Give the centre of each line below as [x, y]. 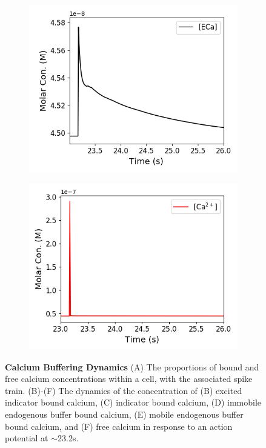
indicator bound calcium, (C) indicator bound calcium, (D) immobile [133, 402]
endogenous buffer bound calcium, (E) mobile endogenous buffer [124, 414]
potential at [27, 438]
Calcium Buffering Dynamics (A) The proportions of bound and [132, 366]
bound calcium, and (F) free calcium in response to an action [119, 426]
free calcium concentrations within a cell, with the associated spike [129, 379]
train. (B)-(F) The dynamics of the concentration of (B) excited [124, 390]
